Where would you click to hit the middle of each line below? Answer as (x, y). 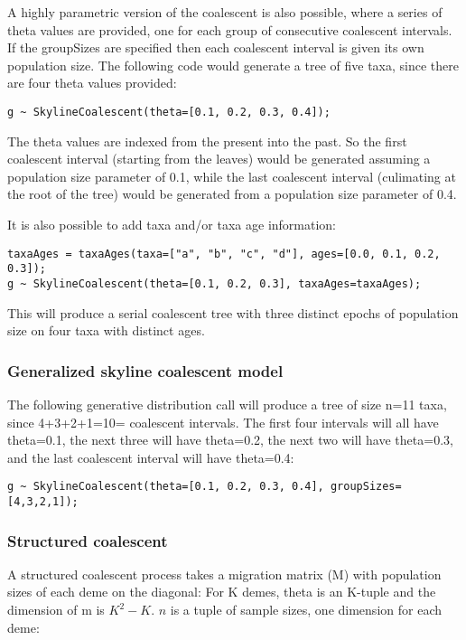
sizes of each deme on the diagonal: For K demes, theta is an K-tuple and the (222, 592)
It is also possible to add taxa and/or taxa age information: (172, 224)
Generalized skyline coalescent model (145, 370)
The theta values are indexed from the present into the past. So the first (207, 141)
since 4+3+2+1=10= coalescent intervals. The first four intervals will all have (223, 422)
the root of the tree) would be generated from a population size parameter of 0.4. (232, 194)
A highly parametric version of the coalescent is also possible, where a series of (225, 12)
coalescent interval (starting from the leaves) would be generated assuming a (219, 159)
